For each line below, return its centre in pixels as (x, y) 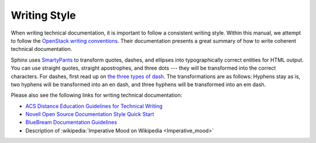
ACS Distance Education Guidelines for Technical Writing (94, 106)
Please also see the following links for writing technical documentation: (97, 95)
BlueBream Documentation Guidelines (71, 122)
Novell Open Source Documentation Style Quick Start (90, 114)
